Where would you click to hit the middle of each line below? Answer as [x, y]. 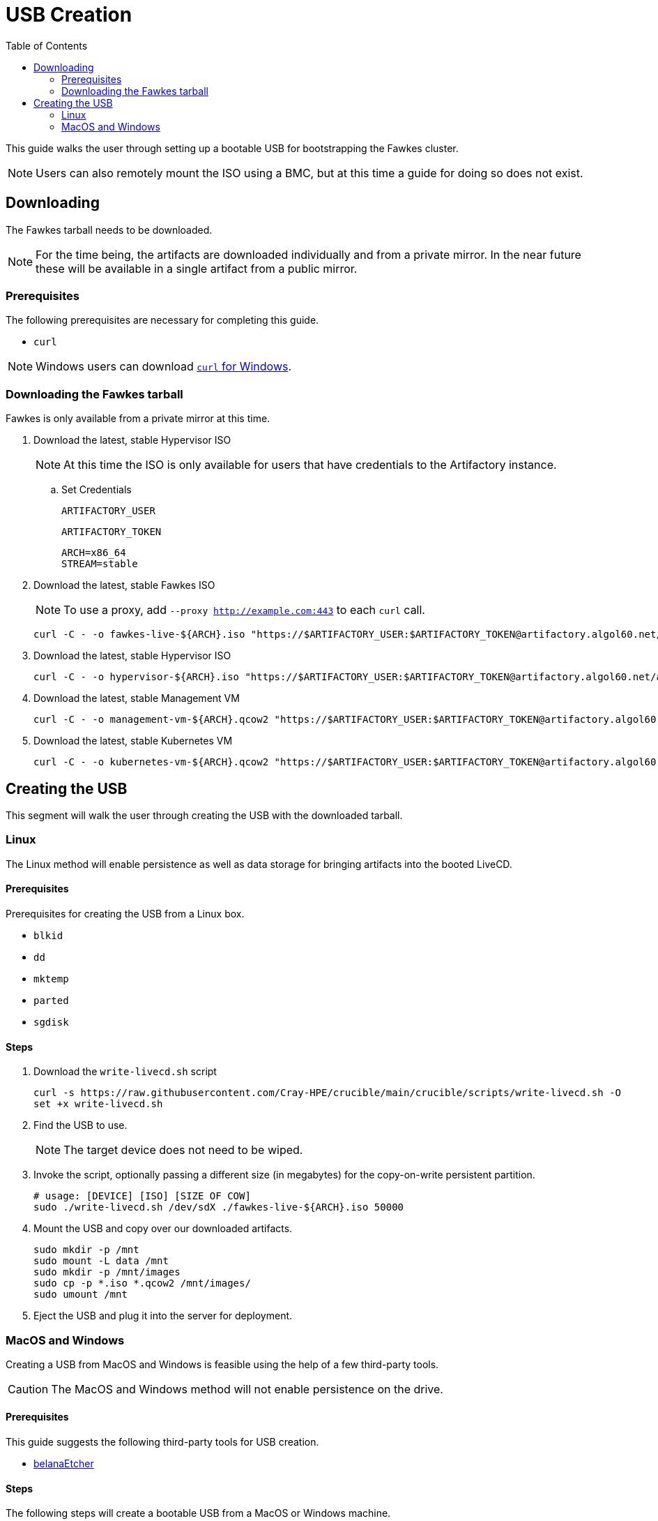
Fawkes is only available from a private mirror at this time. [138, 419]
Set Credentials [97, 490]
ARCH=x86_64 [94, 553]
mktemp [51, 979]
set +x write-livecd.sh [98, 1104]
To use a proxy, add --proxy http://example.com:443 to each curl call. [244, 610]
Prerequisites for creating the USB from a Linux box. [125, 913]
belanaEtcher [64, 1464]
